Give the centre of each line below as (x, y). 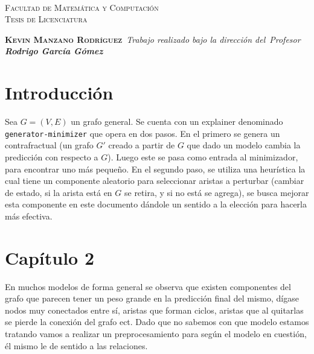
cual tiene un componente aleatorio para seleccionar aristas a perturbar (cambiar (155, 181)
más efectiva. (29, 216)
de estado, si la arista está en (59, 192)
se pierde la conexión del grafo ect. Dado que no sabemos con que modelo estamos (157, 322)
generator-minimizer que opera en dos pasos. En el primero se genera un (143, 133)
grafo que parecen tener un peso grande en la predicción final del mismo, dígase (152, 298)
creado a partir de (142, 145)
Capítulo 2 (50, 257)
